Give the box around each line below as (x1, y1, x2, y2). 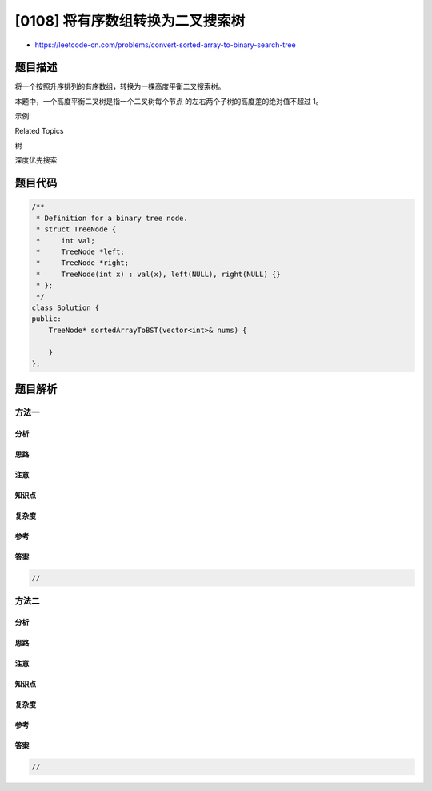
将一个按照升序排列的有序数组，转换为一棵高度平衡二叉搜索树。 (14, 82, 226, 91)
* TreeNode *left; (36, 247, 126, 256)
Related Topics (14, 126, 64, 135)
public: (31, 315, 62, 323)
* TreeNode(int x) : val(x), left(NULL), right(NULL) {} (36, 269, 281, 279)
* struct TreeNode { (36, 225, 117, 234)
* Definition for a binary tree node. (36, 213, 188, 223)
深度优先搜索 (14, 155, 58, 165)
